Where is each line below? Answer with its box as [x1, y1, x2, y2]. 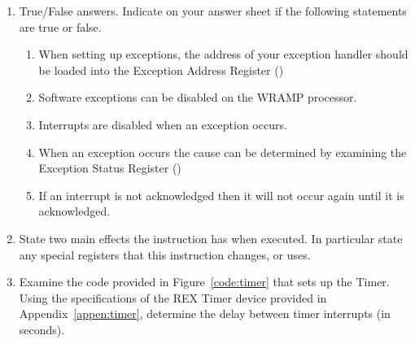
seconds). [19, 320, 65, 337]
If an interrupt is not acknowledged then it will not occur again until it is [38, 186, 404, 203]
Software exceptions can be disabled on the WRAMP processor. [38, 89, 357, 106]
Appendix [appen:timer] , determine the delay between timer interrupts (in [19, 305, 391, 322]
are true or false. [19, 18, 102, 35]
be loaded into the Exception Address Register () [38, 61, 284, 78]
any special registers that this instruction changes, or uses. [19, 246, 311, 263]
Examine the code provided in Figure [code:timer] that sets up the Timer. [19, 273, 390, 290]
